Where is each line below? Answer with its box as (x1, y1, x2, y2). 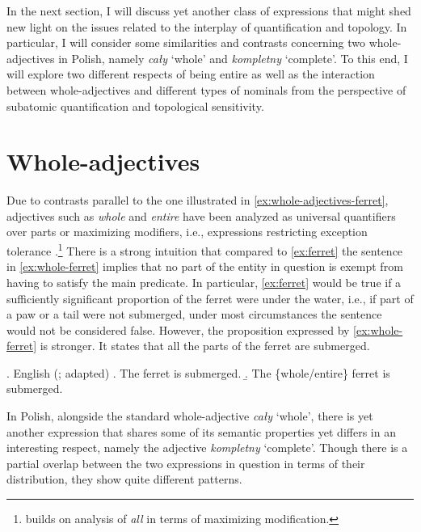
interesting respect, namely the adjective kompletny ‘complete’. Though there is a (6, 439, 408, 456)
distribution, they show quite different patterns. (6, 471, 242, 488)
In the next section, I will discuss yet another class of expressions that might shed (6, 2, 411, 19)
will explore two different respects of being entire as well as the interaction (6, 65, 375, 82)
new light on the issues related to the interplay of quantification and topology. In (6, 18, 407, 35)
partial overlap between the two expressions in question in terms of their (6, 454, 365, 471)
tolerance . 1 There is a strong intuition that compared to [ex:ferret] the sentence (6, 240, 403, 259)
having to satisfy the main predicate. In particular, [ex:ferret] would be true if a (6, 273, 402, 290)
